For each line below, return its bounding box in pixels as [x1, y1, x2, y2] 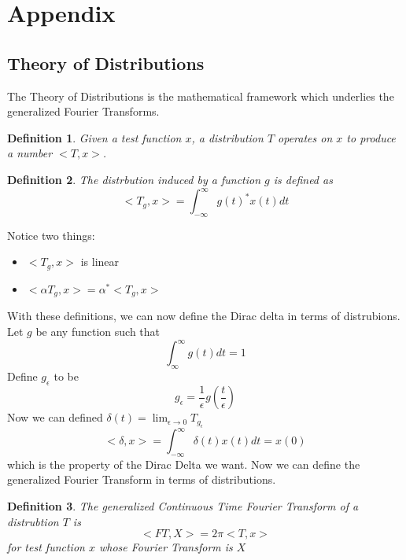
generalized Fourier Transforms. [7, 103, 160, 120]
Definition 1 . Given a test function [7, 129, 182, 146]
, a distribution [191, 129, 264, 146]
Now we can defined [7, 409, 103, 426]
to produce [346, 129, 396, 146]
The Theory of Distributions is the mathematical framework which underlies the [7, 87, 394, 104]
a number [7, 145, 53, 161]
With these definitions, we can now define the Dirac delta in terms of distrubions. [7, 308, 400, 324]
